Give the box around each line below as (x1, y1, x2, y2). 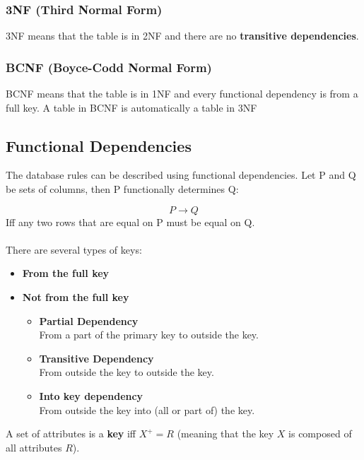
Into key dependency (39, 388, 143, 403)
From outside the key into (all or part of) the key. (39, 402, 255, 417)
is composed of (288, 426, 352, 441)
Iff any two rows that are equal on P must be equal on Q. (6, 214, 255, 229)
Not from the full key (22, 289, 129, 304)
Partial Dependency (39, 313, 139, 328)
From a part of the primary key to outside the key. (39, 327, 259, 342)
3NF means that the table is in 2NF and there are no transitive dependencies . (6, 28, 359, 43)
